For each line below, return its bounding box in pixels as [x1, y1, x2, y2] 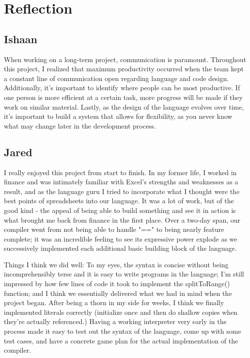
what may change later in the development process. [4, 120, 156, 130]
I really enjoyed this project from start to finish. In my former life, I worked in [4, 167, 237, 177]
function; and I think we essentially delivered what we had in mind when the [4, 288, 232, 298]
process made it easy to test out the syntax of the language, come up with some [4, 326, 241, 336]
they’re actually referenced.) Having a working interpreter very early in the [4, 316, 227, 326]
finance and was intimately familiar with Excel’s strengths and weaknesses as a [4, 177, 238, 187]
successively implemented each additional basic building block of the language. [4, 243, 237, 253]
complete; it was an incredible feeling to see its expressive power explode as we [4, 233, 237, 244]
